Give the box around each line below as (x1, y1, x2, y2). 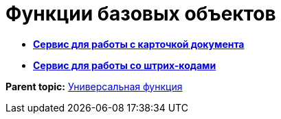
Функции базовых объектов (5, 2, 276, 25)
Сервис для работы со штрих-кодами (33, 59, 216, 71)
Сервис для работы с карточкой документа (33, 38, 245, 50)
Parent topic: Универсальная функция (5, 80, 183, 92)
